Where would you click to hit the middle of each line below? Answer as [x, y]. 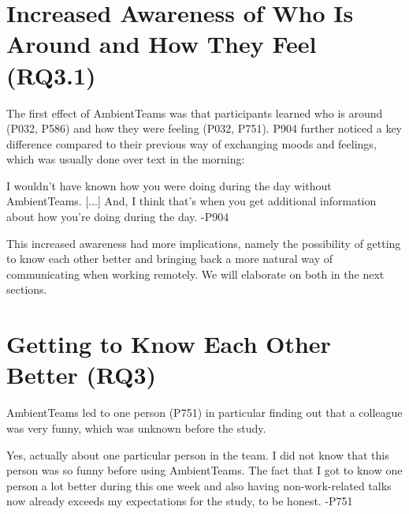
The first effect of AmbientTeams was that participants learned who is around [195, 113]
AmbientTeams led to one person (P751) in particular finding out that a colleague [204, 413]
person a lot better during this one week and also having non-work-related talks [199, 485]
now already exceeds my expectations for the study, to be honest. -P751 [180, 501]
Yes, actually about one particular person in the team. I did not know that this [198, 454]
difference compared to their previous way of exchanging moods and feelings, [191, 143]
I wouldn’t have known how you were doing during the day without [169, 185]
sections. [27, 289]
